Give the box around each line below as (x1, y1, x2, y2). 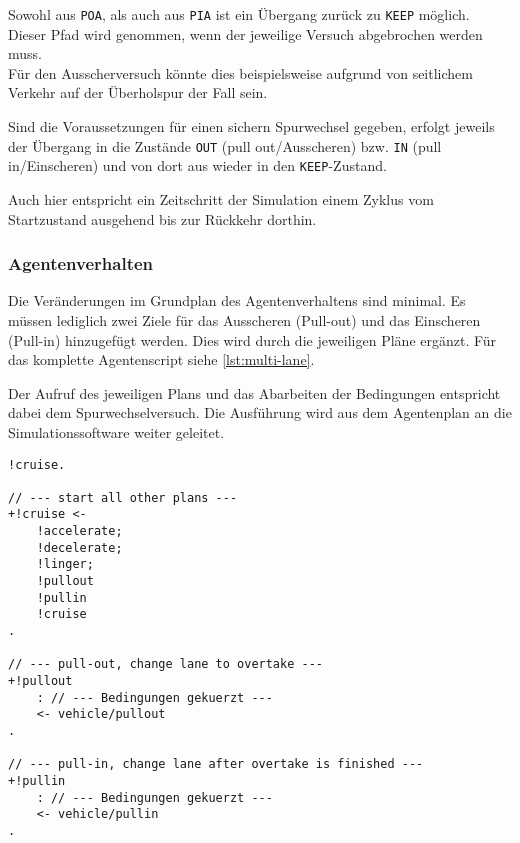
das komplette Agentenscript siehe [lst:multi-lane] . (8, 349, 315, 370)
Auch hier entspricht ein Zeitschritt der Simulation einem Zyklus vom (8, 188, 434, 209)
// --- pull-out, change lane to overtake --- (8, 657, 323, 672)
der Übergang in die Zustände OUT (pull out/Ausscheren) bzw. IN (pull (8, 135, 442, 156)
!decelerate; (36, 540, 123, 555)
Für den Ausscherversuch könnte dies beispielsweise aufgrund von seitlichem (8, 62, 473, 83)
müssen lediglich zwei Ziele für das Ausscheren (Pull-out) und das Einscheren (8, 309, 481, 330)
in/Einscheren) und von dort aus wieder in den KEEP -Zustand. (8, 155, 387, 176)
